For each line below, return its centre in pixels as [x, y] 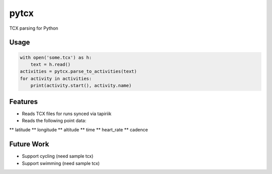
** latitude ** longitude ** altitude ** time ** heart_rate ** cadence [79, 130]
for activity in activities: [56, 78]
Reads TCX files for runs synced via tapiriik [67, 114]
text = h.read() [50, 64]
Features [23, 101]
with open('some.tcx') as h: [56, 57]
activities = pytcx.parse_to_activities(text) [78, 71]
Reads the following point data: [54, 120]
